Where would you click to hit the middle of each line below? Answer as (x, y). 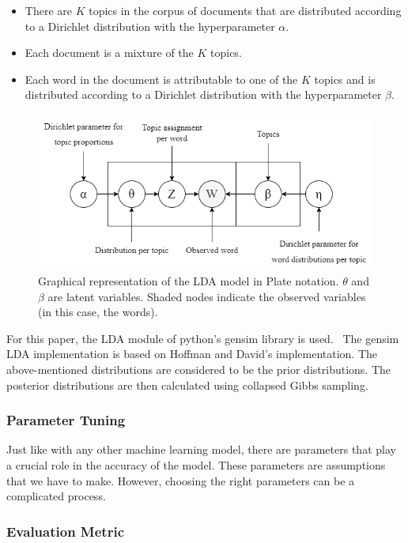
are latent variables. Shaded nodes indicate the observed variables (207, 296)
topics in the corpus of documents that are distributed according (245, 10)
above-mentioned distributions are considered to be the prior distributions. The (198, 369)
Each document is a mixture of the (109, 53)
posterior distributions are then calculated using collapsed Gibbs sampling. (187, 385)
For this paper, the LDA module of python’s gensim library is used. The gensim (203, 338)
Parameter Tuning (66, 420)
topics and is (345, 79)
